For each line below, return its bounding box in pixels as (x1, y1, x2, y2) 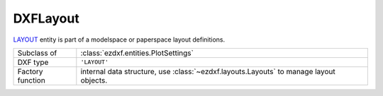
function (17, 75, 45, 85)
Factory (17, 66, 43, 76)
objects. (80, 75, 108, 85)
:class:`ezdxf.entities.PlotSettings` (80, 48, 194, 58)
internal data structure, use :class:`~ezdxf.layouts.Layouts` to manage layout (80, 66, 336, 76)
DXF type (17, 57, 49, 67)
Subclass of (17, 48, 57, 58)
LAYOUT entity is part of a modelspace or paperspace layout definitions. (13, 35, 226, 44)
